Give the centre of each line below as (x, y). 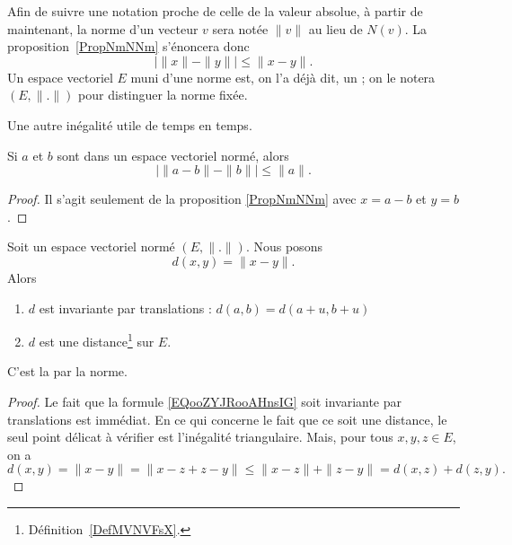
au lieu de (335, 28)
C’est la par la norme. (67, 371)
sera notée (240, 28)
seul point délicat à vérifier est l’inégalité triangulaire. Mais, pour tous (200, 437)
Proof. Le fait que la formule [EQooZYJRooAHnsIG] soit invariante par (205, 401)
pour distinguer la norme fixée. (163, 95)
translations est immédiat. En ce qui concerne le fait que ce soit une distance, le (227, 419)
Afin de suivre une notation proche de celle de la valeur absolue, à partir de (215, 11)
